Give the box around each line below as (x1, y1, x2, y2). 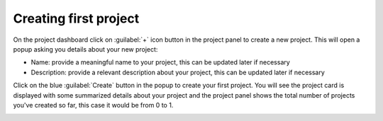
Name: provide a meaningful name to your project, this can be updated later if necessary (30, 58, 290, 67)
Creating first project (13, 11, 140, 26)
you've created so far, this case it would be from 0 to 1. (13, 100, 174, 109)
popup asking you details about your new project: (13, 45, 158, 53)
